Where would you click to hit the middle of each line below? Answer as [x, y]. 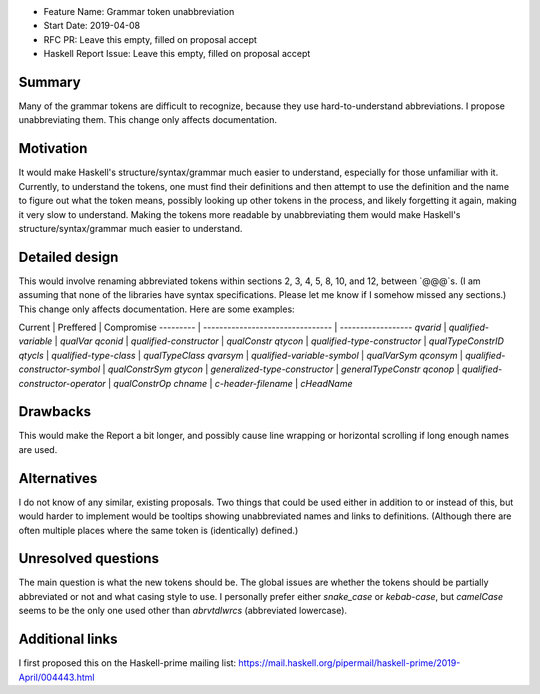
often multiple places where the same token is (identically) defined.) [158, 530]
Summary [49, 81]
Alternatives [58, 478]
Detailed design [68, 256]
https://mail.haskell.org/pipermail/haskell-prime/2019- [349, 663]
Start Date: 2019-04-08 [92, 26]
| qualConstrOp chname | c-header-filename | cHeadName [230, 383]
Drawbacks [55, 411]
